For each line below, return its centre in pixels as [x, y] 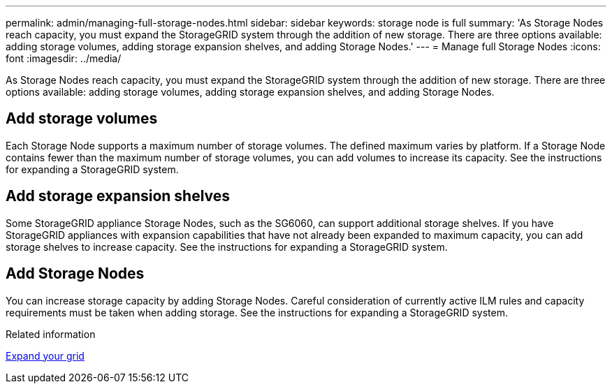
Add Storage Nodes [75, 274]
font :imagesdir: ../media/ [64, 58]
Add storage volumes [82, 119]
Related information [51, 334]
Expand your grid [45, 355]
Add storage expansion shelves [118, 196]
